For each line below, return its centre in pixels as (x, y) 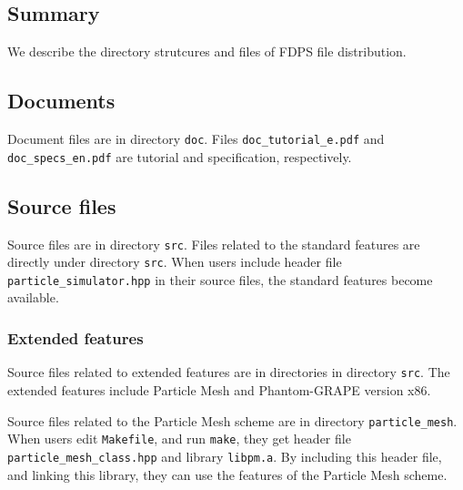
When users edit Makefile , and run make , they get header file (179, 439)
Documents (61, 101)
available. (33, 297)
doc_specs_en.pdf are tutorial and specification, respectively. (180, 156)
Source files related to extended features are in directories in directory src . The (229, 372)
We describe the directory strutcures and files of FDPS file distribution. (207, 51)
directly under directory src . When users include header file (175, 262)
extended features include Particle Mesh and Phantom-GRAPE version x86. (219, 389)
